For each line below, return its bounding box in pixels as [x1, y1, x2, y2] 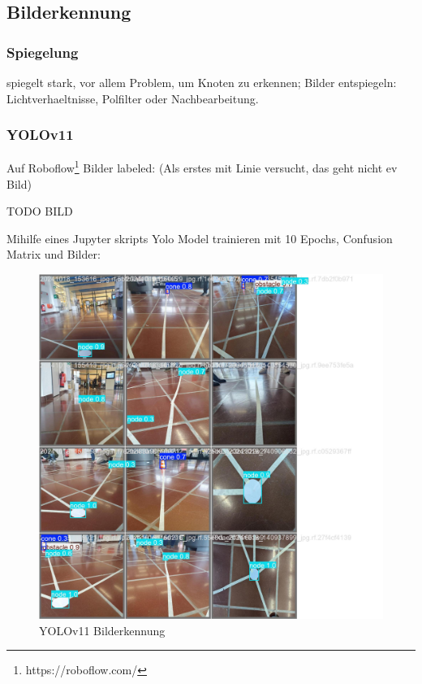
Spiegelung [6, 41, 79, 62]
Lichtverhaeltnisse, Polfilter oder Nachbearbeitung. [6, 89, 259, 107]
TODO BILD [6, 203, 73, 220]
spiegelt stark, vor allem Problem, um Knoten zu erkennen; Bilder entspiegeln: [6, 74, 397, 90]
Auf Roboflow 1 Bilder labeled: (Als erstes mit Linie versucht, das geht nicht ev [6, 157, 398, 176]
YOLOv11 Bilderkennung [39, 621, 166, 638]
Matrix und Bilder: [6, 246, 101, 263]
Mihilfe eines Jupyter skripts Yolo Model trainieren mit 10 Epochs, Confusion [6, 229, 393, 246]
